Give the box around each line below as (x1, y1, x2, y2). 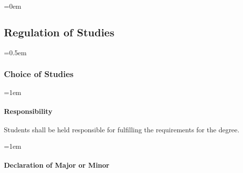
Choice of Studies (4, 68, 74, 80)
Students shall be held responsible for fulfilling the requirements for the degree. (4, 125, 240, 134)
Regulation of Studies (4, 24, 115, 39)
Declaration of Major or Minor (4, 159, 109, 170)
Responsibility (4, 106, 52, 116)
